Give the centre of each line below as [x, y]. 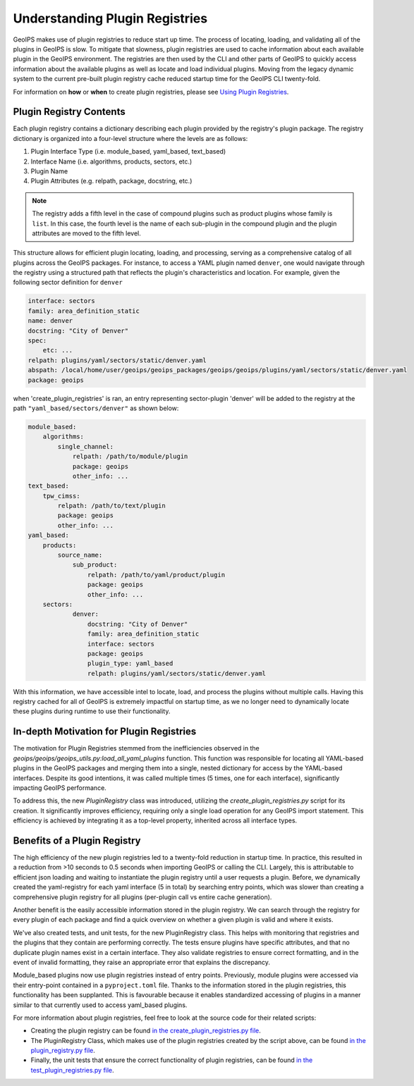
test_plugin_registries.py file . [72, 1070]
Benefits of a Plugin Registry [77, 840]
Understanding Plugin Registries [110, 18]
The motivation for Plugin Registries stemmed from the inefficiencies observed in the [136, 748]
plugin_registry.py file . [63, 1051]
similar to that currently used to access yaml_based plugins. [100, 1005]
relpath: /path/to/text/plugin [111, 506]
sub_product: [95, 565]
